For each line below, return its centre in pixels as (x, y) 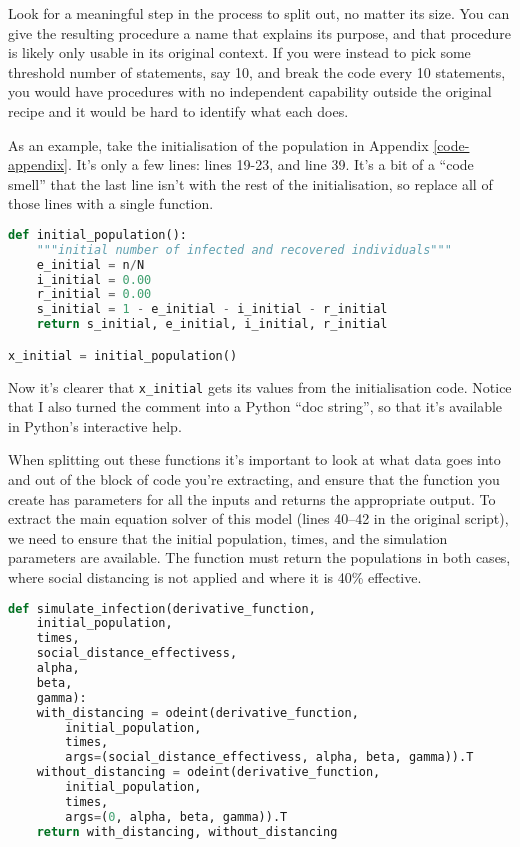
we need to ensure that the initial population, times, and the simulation (228, 537)
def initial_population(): (97, 234)
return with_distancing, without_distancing (187, 831)
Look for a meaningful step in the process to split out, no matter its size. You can (259, 13)
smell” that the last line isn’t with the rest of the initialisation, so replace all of (250, 183)
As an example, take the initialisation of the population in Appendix (218, 144)
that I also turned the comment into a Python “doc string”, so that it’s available (255, 406)
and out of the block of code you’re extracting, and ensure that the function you (254, 479)
